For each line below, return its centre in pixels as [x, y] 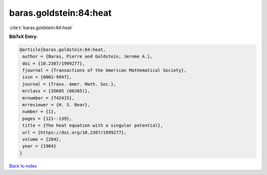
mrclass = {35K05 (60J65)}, [56, 91]
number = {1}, [39, 112]
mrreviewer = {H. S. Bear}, [56, 105]
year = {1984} [39, 146]
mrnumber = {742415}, [48, 98]
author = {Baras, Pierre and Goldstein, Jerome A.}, [88, 56]
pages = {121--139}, [47, 119]
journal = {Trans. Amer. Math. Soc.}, [69, 84]
